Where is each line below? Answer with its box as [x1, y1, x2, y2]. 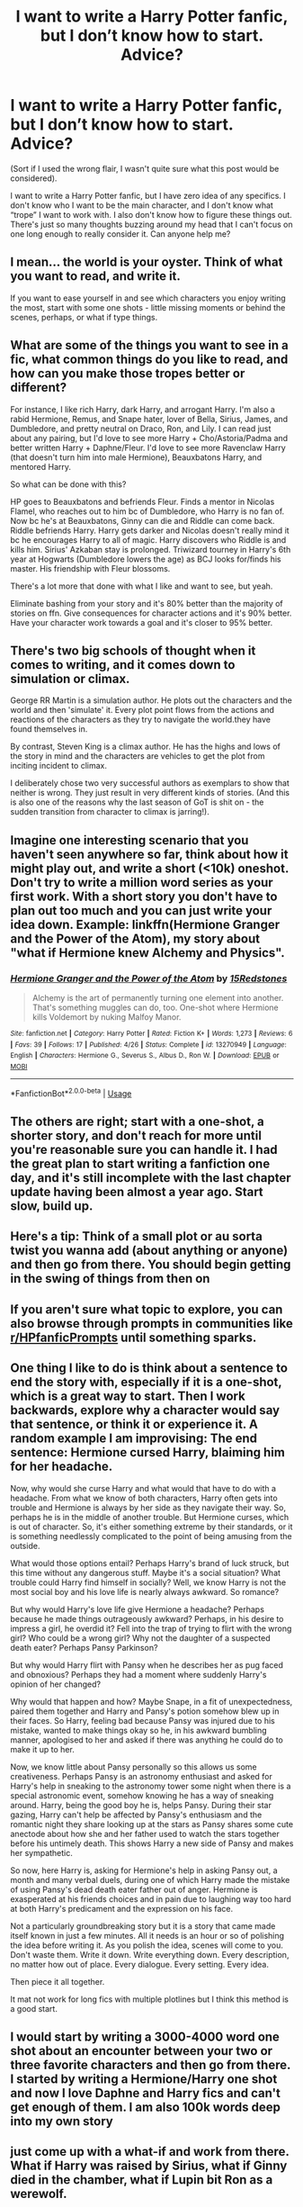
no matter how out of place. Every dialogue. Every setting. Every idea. [10, 1959, 269, 1969]
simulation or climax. [10, 671, 130, 686]
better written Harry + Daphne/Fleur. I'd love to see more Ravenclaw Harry [10, 442, 286, 453]
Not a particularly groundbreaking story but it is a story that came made [10, 1920, 276, 1932]
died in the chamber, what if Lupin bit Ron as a [10, 2172, 273, 2188]
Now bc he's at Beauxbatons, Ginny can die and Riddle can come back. [10, 515, 275, 526]
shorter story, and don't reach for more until [10, 1128, 262, 1144]
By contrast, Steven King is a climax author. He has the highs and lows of [10, 741, 281, 752]
